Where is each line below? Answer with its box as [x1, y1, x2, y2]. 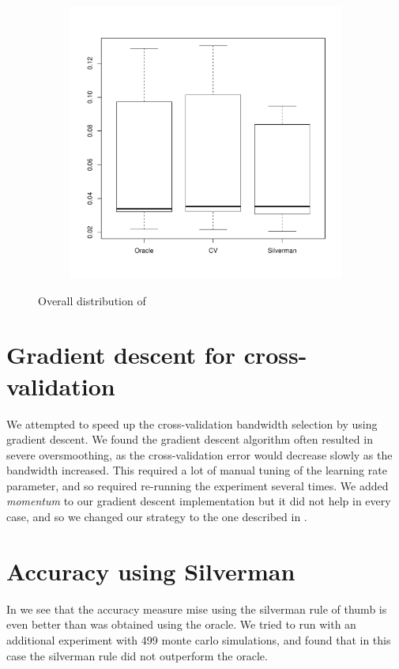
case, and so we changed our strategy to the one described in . [6, 508, 307, 525]
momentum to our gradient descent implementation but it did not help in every [6, 493, 391, 509]
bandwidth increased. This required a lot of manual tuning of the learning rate [6, 462, 387, 478]
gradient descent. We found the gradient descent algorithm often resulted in [6, 431, 373, 448]
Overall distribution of [38, 292, 146, 308]
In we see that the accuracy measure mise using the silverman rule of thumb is [6, 600, 387, 617]
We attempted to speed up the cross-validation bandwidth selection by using [6, 415, 378, 432]
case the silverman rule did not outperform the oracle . [6, 647, 268, 663]
